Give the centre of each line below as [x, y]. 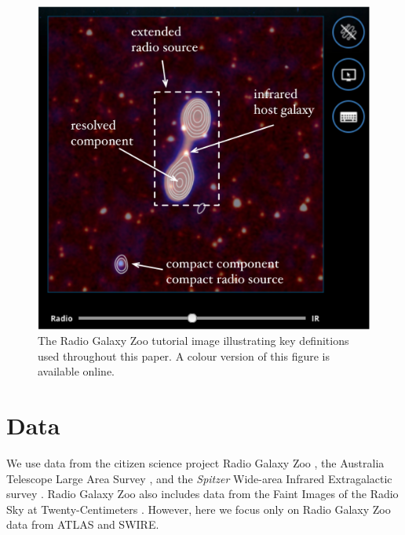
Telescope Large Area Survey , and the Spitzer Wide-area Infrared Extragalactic [199, 478]
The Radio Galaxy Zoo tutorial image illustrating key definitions [193, 341]
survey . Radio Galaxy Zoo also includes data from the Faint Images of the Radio [202, 494]
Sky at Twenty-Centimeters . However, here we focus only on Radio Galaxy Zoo [199, 509]
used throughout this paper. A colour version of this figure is [184, 355]
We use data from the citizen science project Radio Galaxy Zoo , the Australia [195, 463]
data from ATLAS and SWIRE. [83, 524]
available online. [77, 371]
